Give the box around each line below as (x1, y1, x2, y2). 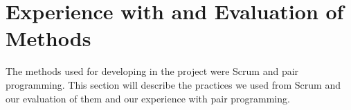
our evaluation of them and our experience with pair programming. (6, 91, 290, 105)
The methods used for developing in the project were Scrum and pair (6, 64, 299, 78)
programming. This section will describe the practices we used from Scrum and (6, 77, 341, 91)
